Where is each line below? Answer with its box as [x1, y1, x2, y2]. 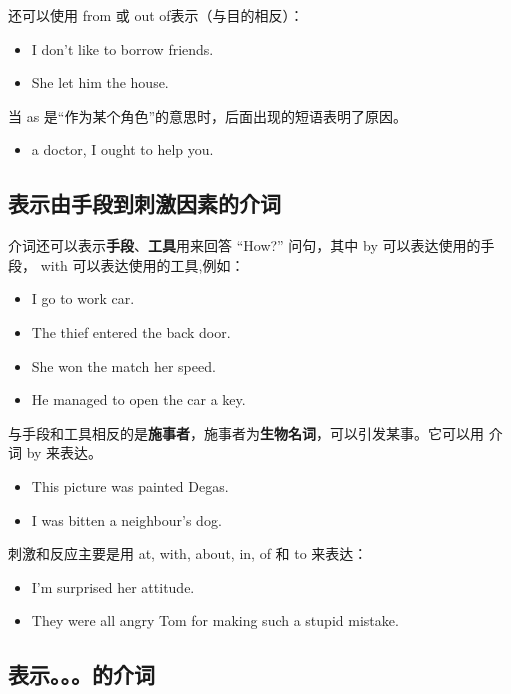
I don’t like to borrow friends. [31, 38, 214, 59]
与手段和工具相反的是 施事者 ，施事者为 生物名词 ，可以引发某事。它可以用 [8, 422, 484, 443]
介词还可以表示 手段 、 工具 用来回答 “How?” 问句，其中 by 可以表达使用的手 [8, 235, 495, 256]
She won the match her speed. [31, 355, 216, 376]
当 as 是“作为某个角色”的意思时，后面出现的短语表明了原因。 [8, 105, 408, 126]
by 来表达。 [26, 442, 103, 463]
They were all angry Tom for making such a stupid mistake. [31, 610, 399, 631]
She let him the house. [31, 72, 169, 93]
